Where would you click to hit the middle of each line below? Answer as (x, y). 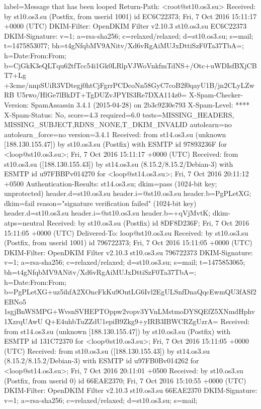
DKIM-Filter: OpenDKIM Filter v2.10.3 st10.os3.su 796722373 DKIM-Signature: (128, 252)
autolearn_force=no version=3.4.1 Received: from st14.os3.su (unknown (115, 134)
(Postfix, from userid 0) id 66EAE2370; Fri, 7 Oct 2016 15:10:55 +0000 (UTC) (125, 380)
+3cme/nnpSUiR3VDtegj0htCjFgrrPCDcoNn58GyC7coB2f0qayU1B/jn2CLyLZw (129, 85)
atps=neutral (24, 223)
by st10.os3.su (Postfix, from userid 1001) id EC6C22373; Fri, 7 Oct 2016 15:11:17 (130, 16)
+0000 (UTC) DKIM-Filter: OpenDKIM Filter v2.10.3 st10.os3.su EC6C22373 (125, 26)
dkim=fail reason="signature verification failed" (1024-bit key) (100, 203)
